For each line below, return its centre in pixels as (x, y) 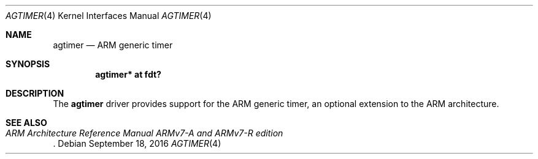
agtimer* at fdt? (128, 74)
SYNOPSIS (28, 64)
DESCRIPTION (35, 93)
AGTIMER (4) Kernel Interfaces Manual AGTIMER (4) (109, 16)
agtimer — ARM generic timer (113, 45)
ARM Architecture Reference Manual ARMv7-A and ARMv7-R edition (144, 133)
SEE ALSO (26, 123)
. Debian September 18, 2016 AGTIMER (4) (137, 143)
